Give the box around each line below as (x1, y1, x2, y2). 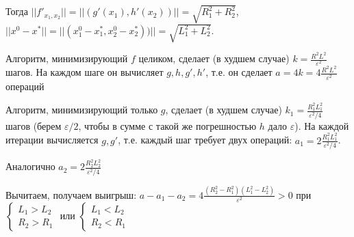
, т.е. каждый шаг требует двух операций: (118, 133, 292, 147)
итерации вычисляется (5, 133, 99, 147)
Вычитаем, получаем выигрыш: (5, 187, 137, 201)
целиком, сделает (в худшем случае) (138, 51, 290, 66)
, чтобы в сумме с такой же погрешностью (78, 118, 257, 133)
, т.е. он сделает (205, 65, 273, 79)
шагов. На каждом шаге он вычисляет (5, 65, 164, 79)
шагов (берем (5, 118, 62, 133)
